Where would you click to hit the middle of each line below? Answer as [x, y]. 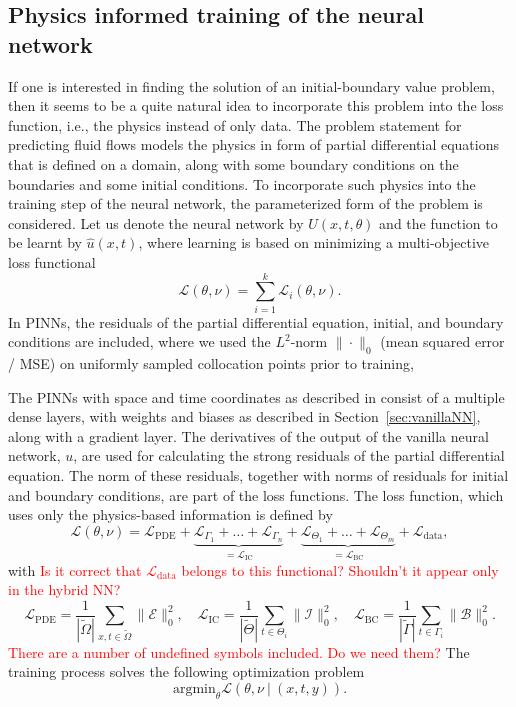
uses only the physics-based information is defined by [170, 514]
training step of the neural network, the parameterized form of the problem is [245, 203]
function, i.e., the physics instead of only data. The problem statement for [235, 124]
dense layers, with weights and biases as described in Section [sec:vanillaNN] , [244, 416]
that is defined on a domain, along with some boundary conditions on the [233, 163]
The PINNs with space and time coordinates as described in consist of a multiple [256, 396]
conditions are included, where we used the [139, 341]
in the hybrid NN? [64, 589]
